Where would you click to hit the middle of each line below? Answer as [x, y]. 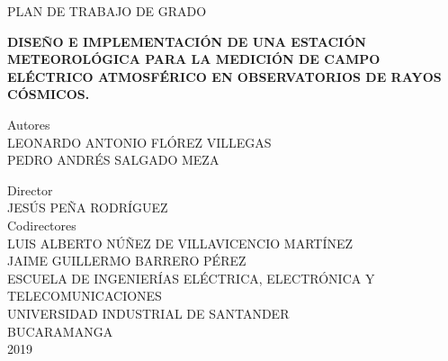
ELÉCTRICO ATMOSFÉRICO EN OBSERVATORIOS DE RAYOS [224, 76]
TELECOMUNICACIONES [85, 296]
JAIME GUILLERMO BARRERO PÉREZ [127, 261]
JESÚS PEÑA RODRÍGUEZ [88, 208]
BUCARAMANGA [60, 331]
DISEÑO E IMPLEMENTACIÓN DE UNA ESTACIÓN [187, 41]
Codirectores [42, 225]
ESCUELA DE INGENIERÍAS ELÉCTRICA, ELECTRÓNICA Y [191, 278]
